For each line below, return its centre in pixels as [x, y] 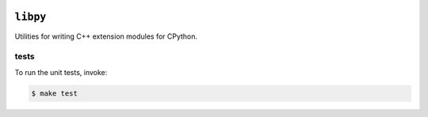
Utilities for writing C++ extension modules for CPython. [106, 36]
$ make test [55, 93]
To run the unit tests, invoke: [61, 72]
